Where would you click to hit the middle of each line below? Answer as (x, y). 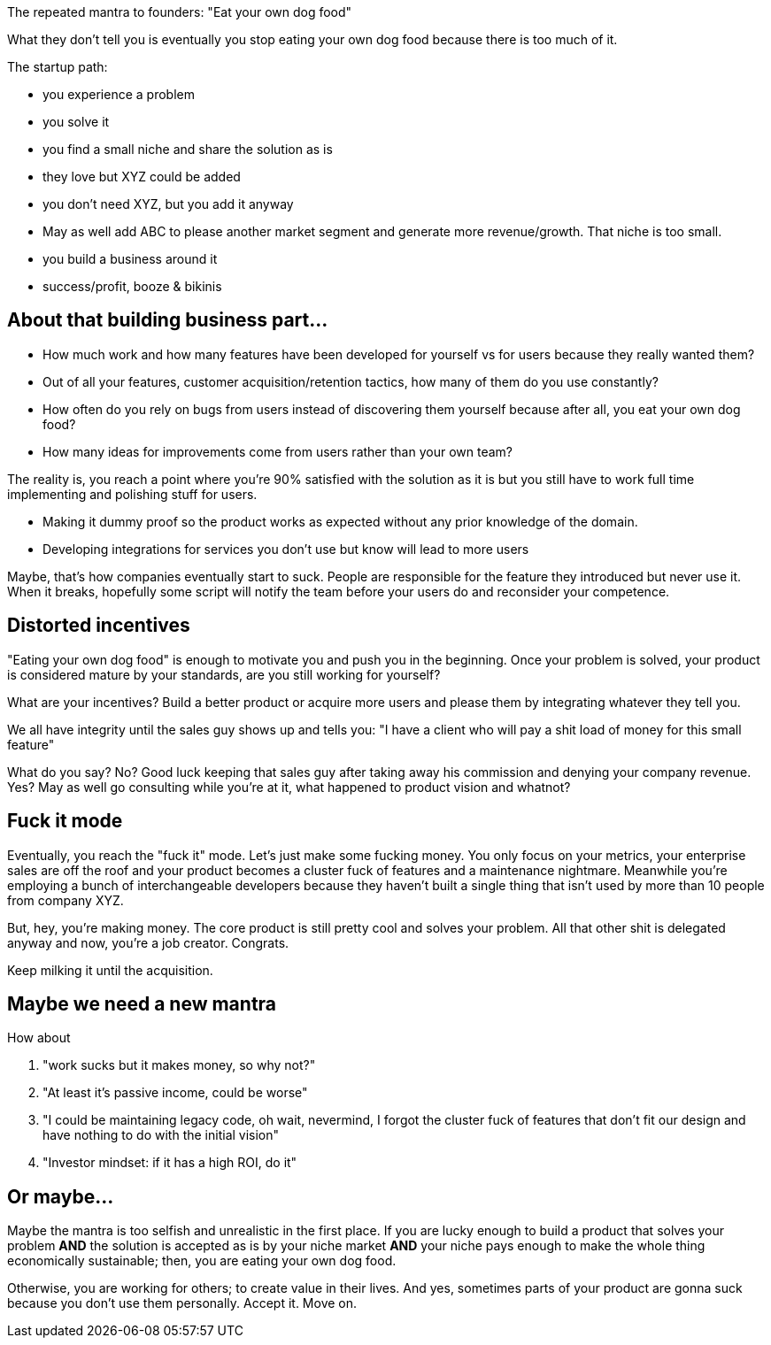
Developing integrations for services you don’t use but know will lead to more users (286, 549)
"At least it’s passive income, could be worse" (175, 1093)
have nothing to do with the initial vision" (161, 1135)
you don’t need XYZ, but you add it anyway (168, 204)
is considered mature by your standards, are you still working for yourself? (224, 674)
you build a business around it (130, 259)
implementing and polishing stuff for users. (132, 494)
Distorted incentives (99, 626)
